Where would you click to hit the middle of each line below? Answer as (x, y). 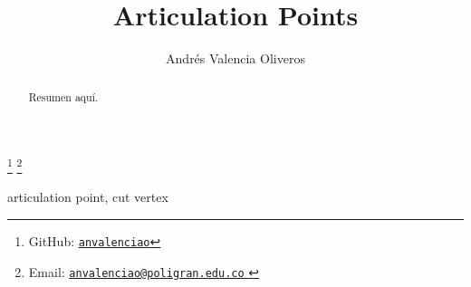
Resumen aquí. (63, 96)
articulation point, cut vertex (88, 197)
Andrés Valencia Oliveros (235, 58)
